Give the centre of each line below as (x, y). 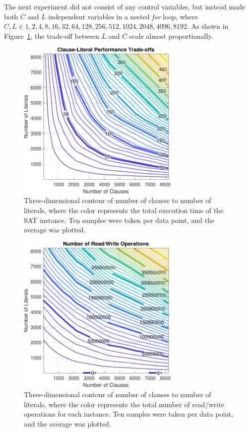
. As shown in (208, 26)
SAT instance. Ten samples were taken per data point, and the (119, 220)
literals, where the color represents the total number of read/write (124, 404)
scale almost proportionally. (171, 36)
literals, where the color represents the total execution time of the (124, 210)
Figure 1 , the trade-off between (52, 36)
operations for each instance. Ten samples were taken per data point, (129, 414)
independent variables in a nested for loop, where (123, 16)
